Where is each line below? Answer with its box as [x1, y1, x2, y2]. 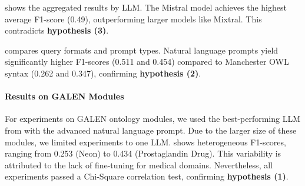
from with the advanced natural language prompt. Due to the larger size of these [5, 124, 297, 136]
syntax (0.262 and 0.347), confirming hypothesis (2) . [5, 67, 201, 79]
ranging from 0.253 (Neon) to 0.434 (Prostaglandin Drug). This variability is [5, 147, 281, 160]
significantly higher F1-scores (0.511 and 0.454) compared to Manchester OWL [5, 55, 289, 68]
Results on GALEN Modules [5, 90, 124, 102]
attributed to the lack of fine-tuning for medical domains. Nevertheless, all [5, 158, 273, 171]
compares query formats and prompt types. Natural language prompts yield [5, 44, 279, 56]
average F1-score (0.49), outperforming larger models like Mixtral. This [5, 12, 262, 25]
